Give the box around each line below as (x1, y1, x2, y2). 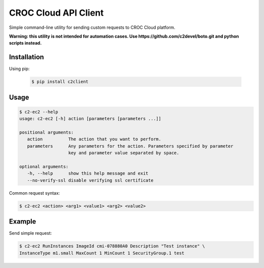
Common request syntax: (9, 190, 60, 196)
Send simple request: (9, 230, 52, 236)
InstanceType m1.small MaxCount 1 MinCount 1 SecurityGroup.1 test (19, 250, 185, 256)
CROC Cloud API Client (9, 7, 104, 18)
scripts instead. (9, 40, 42, 46)
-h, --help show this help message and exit (27, 171, 149, 176)
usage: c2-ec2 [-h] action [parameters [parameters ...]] (19, 116, 161, 122)
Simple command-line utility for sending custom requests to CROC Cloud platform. (9, 24, 176, 30)
